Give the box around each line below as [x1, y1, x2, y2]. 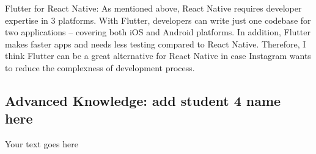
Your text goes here [5, 138, 78, 150]
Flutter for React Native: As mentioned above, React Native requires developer [5, 2, 302, 14]
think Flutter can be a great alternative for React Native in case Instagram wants [5, 49, 311, 62]
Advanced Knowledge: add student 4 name [5, 91, 281, 110]
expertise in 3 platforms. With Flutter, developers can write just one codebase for [5, 13, 311, 26]
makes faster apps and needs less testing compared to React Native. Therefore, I [5, 37, 306, 50]
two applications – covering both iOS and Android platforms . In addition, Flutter [5, 26, 310, 38]
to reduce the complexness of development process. [5, 61, 195, 74]
